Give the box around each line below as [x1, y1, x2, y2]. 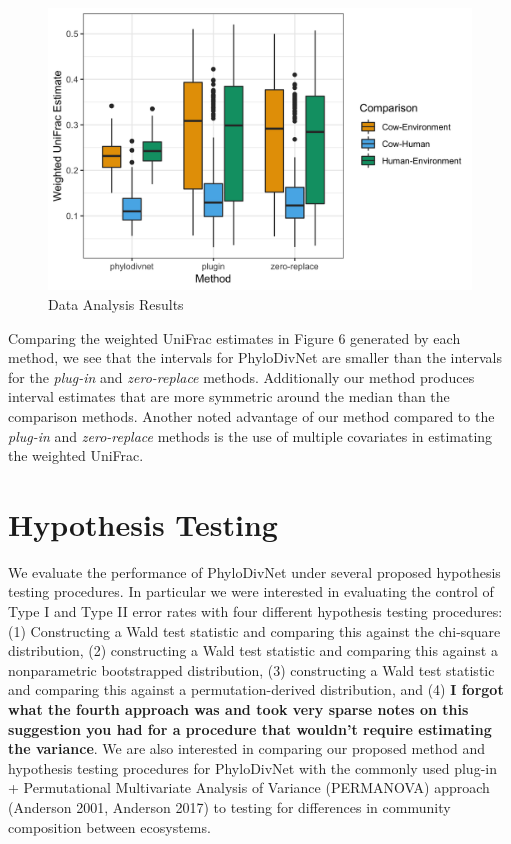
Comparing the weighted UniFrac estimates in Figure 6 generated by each [8, 327, 461, 348]
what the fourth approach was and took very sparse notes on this [8, 699, 469, 720]
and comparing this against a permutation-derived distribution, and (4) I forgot [8, 679, 504, 700]
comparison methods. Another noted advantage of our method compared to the [8, 405, 495, 426]
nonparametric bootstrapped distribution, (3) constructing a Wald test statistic [8, 659, 495, 680]
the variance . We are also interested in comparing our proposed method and [8, 738, 486, 759]
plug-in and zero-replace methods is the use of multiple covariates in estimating [8, 425, 493, 446]
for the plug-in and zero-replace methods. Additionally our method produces [8, 366, 475, 387]
